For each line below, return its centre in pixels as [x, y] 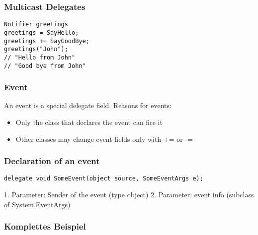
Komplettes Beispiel [45, 226]
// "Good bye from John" [45, 66]
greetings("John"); [36, 49]
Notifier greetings [36, 25]
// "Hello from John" [40, 57]
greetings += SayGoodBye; [47, 41]
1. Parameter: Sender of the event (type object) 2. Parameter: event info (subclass [129, 195]
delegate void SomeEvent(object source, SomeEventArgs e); [104, 179]
